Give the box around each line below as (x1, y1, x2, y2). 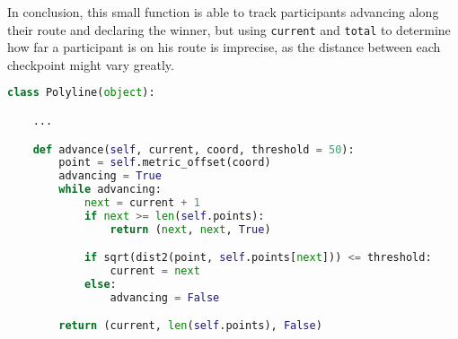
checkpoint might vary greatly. (7, 55, 174, 74)
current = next (110, 265, 200, 278)
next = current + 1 (84, 196, 200, 209)
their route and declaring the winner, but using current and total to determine (7, 20, 451, 39)
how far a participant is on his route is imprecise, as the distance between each (7, 38, 441, 56)
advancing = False (110, 291, 220, 304)
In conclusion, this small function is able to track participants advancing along (7, 3, 439, 21)
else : (84, 278, 117, 291)
